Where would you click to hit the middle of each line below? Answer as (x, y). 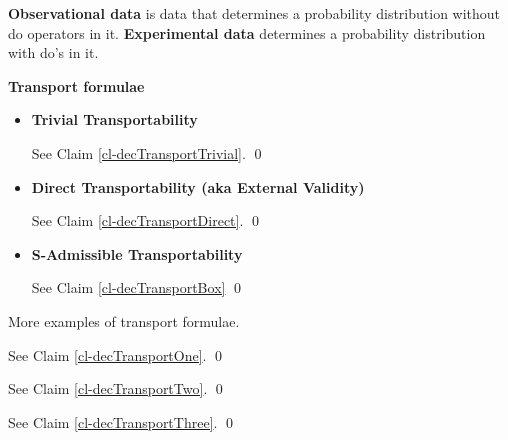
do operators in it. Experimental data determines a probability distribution (247, 32)
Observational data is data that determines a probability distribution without (254, 13)
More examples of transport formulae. (124, 320)
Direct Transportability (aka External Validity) (198, 186)
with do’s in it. (53, 52)
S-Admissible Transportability (137, 253)
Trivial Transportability (114, 119)
